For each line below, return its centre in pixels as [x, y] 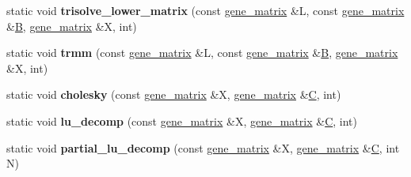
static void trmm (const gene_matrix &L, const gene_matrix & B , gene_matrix [202, 53]
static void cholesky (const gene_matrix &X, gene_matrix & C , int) [174, 94]
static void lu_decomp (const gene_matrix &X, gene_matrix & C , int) [182, 121]
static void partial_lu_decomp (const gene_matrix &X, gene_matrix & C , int [203, 147]
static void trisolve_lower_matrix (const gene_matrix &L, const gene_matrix [205, 10]
